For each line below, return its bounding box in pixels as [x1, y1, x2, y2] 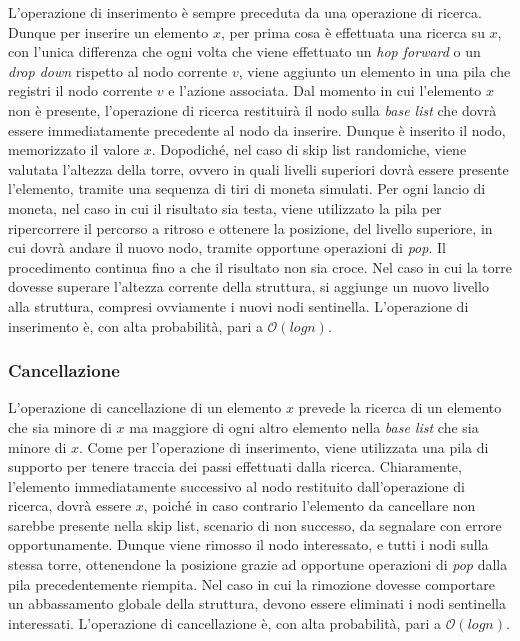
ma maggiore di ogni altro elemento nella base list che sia [129, 416, 479, 437]
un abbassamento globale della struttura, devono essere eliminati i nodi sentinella [8, 593, 506, 614]
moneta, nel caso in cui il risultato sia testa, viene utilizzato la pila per [8, 197, 442, 218]
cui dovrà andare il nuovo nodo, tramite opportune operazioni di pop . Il [8, 237, 446, 258]
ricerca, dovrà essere [8, 495, 132, 516]
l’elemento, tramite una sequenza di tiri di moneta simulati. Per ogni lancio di [8, 178, 486, 199]
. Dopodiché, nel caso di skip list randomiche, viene [151, 139, 467, 160]
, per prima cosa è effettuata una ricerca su [220, 21, 485, 42]
